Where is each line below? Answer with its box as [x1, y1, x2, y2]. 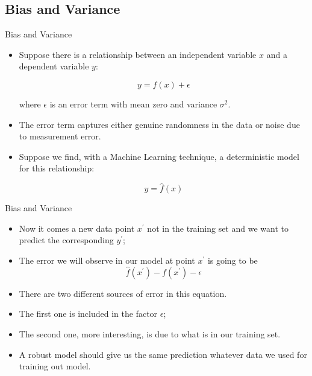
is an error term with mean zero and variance [49, 97, 217, 110]
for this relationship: [19, 162, 95, 174]
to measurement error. [19, 130, 101, 142]
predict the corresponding [19, 234, 114, 246]
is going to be [207, 253, 258, 266]
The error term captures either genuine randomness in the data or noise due [19, 118, 300, 130]
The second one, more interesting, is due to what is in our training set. [19, 327, 281, 340]
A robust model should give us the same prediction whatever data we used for [19, 348, 307, 360]
